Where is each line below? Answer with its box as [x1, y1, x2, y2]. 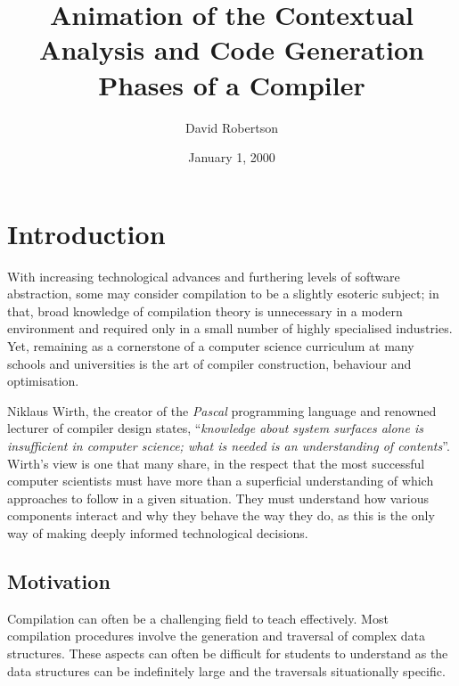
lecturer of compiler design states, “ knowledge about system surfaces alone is [7, 419, 423, 437]
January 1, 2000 [188, 148, 275, 167]
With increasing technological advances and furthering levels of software [7, 266, 400, 285]
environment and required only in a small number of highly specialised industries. [7, 319, 453, 338]
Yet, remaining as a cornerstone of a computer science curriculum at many [7, 337, 414, 355]
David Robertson [185, 118, 278, 136]
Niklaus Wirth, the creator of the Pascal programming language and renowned [7, 401, 437, 420]
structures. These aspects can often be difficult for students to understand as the [7, 643, 448, 662]
